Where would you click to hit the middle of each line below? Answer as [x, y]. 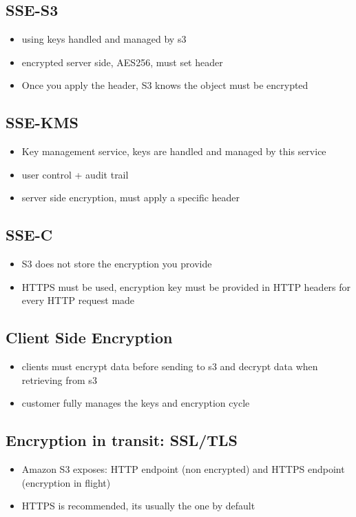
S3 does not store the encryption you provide [117, 264]
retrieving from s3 [59, 379]
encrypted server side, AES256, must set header [122, 62]
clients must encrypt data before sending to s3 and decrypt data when [170, 366]
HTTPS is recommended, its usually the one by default [138, 506]
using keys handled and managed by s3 [104, 39]
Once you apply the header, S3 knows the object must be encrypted [165, 85]
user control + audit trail [75, 174]
